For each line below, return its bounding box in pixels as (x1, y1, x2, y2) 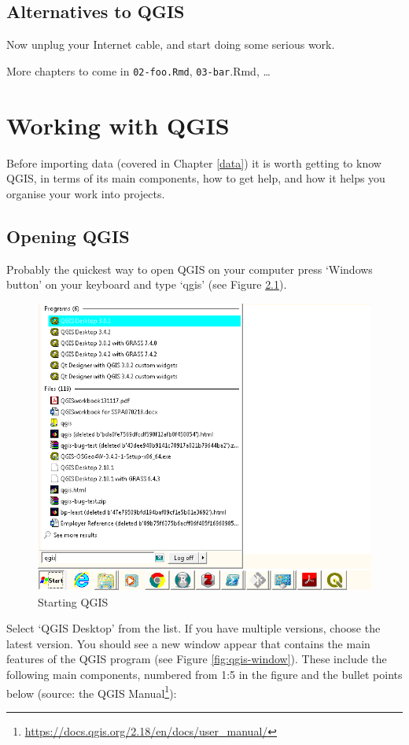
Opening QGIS (6, 223, 130, 248)
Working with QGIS (6, 109, 230, 141)
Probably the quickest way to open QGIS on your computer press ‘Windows (6, 260, 373, 277)
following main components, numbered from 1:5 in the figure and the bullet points (6, 666, 403, 683)
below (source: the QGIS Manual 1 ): (6, 682, 177, 701)
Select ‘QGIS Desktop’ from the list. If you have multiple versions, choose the (6, 620, 381, 636)
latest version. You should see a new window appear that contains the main (6, 635, 370, 651)
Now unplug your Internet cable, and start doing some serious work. (6, 36, 335, 53)
